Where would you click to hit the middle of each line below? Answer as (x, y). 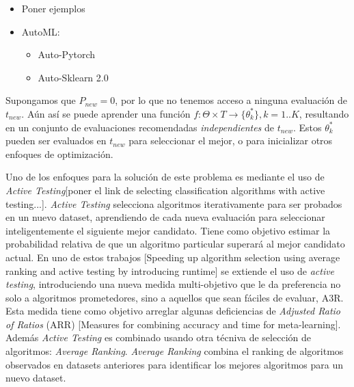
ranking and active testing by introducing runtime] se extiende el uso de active (170, 270)
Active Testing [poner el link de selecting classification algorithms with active (165, 190)
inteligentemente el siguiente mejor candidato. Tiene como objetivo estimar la (168, 230)
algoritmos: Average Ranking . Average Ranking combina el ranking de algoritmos (175, 351)
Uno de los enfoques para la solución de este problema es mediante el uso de (165, 177)
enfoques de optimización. (59, 154)
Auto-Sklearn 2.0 (73, 77)
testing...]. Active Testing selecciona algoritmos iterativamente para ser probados (174, 203)
